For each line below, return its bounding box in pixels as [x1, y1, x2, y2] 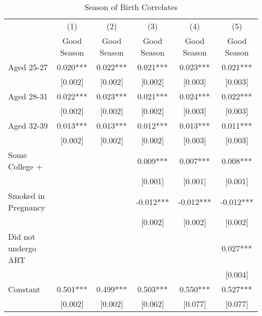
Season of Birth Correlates [84, 1, 178, 13]
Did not [8, 231, 36, 242]
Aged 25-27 [8, 61, 48, 73]
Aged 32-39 [8, 120, 48, 131]
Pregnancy [8, 201, 45, 213]
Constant [8, 283, 40, 295]
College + [8, 161, 43, 172]
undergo [8, 242, 37, 254]
